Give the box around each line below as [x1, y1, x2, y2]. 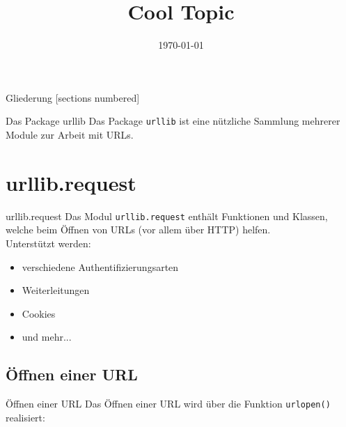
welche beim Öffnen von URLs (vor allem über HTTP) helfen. [6, 222, 271, 237]
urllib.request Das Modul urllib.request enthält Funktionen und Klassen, [6, 208, 328, 223]
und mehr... [22, 329, 72, 344]
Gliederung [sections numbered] [6, 90, 140, 104]
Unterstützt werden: [6, 235, 91, 250]
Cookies [22, 306, 56, 320]
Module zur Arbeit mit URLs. [6, 127, 134, 141]
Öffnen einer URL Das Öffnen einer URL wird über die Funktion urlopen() [6, 396, 331, 411]
